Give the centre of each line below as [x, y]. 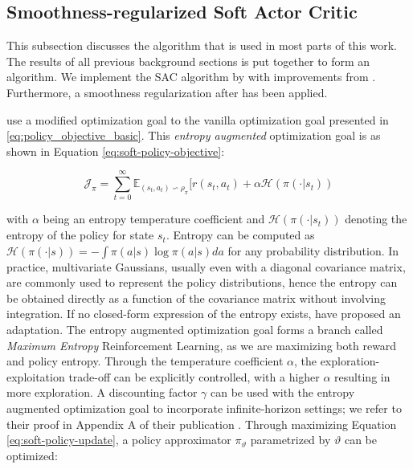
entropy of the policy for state [80, 235]
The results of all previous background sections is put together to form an [188, 61]
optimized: [32, 455]
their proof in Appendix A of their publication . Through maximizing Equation [202, 424]
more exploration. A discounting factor [102, 392]
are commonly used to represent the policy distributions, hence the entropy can [202, 282]
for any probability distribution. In [313, 250]
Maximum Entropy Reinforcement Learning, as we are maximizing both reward [202, 345]
